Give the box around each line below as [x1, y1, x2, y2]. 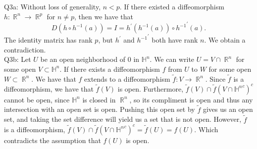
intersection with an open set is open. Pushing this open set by [4, 104, 195, 114]
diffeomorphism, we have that [4, 83, 94, 94]
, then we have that [74, 11, 134, 21]
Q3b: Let [4, 54, 31, 64]
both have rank [152, 35, 198, 45]
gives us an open [203, 104, 253, 114]
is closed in [82, 94, 116, 104]
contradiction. [4, 44, 46, 54]
